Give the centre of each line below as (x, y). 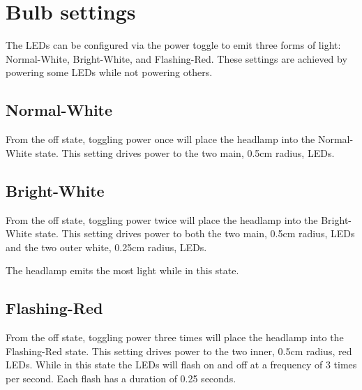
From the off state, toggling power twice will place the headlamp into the (162, 219)
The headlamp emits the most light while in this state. (122, 270)
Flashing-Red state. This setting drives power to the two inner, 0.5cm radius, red (179, 351)
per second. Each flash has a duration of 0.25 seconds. (121, 378)
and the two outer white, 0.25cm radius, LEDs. (106, 247)
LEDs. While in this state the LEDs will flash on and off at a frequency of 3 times (181, 365)
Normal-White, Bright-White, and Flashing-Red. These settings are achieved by (176, 58)
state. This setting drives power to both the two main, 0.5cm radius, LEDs (195, 233)
